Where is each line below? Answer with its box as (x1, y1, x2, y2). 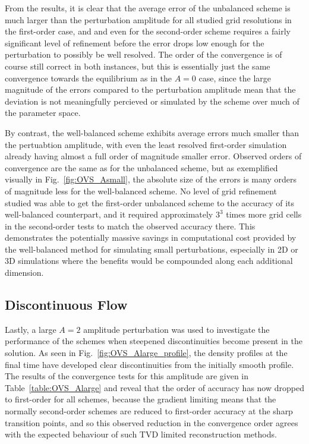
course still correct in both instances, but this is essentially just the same (5, 59, 270, 72)
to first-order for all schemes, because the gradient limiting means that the (5, 393, 276, 405)
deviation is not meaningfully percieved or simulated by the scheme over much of (5, 95, 299, 107)
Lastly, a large (5, 323, 56, 335)
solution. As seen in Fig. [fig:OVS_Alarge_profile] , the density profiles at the (5, 347, 288, 359)
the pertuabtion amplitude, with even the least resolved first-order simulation (5, 138, 287, 150)
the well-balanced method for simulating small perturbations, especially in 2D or (5, 243, 298, 255)
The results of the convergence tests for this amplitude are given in (5, 370, 249, 382)
